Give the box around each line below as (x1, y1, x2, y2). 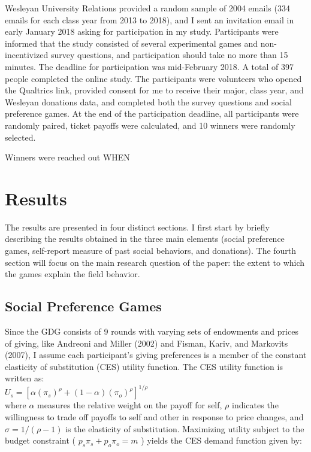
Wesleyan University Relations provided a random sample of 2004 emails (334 (5, 2, 290, 14)
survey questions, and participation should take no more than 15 (50, 48, 288, 61)
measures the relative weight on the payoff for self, (37, 399, 222, 411)
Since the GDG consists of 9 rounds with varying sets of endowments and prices (5, 325, 298, 338)
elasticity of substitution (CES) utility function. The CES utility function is (5, 360, 283, 372)
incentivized (5, 48, 49, 61)
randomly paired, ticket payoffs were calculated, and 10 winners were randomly (5, 119, 295, 131)
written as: (5, 372, 44, 384)
